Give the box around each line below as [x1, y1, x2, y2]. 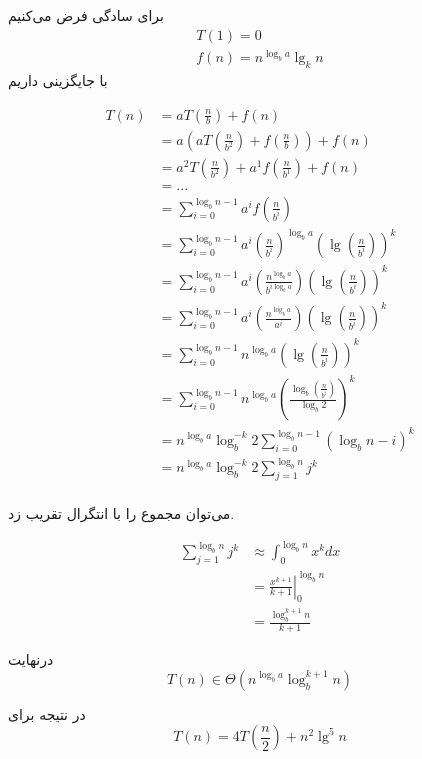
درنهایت [8, 649, 54, 670]
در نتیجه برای [8, 703, 86, 724]
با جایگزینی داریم [8, 69, 108, 90]
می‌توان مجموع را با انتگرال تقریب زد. [8, 503, 235, 524]
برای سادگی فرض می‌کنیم [8, 5, 164, 25]
